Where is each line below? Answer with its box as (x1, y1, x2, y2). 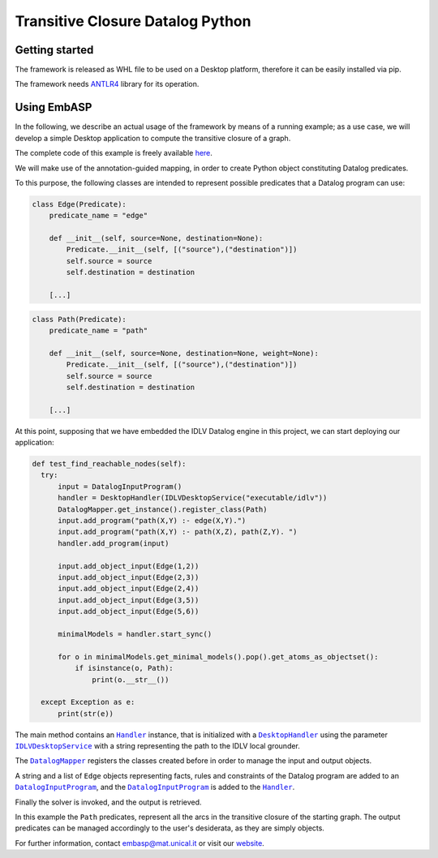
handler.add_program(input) (58, 538, 170, 547)
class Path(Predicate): (32, 315, 127, 324)
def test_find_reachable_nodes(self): (32, 459, 187, 469)
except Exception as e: (41, 697, 135, 707)
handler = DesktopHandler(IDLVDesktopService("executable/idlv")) (58, 493, 328, 503)
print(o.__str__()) (92, 675, 170, 684)
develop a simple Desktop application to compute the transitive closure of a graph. (15, 133, 291, 143)
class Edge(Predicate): (32, 199, 127, 208)
